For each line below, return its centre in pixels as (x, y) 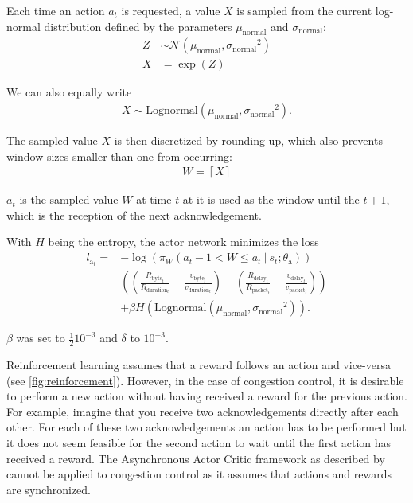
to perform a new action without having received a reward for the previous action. (207, 396)
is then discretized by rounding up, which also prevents (248, 140)
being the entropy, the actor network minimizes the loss (183, 242)
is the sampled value (69, 199)
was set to (41, 338)
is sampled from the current (304, 10)
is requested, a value (171, 10)
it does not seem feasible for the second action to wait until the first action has (199, 443)
